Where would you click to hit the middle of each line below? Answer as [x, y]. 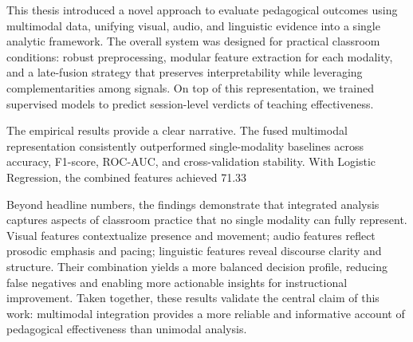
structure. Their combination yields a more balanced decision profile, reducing [197, 266]
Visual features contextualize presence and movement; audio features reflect [191, 235]
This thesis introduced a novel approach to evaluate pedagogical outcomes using [202, 10]
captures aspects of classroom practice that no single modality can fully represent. [207, 220]
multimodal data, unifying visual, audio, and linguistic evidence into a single [193, 25]
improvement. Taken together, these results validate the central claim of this [193, 298]
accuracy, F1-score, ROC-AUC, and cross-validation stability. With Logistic [191, 161]
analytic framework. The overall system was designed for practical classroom [193, 41]
